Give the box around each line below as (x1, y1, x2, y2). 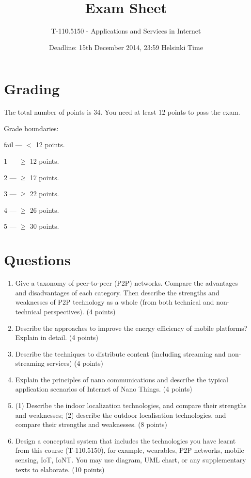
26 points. (30, 205, 59, 215)
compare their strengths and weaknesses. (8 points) (15, 419, 168, 429)
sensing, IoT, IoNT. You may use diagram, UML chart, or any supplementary (15, 455, 246, 465)
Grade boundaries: (4, 123, 59, 133)
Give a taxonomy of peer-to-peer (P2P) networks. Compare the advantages (15, 278, 238, 288)
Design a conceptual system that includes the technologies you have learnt (15, 435, 236, 445)
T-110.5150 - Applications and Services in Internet (51, 26, 201, 36)
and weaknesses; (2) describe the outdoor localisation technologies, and (15, 410, 226, 420)
